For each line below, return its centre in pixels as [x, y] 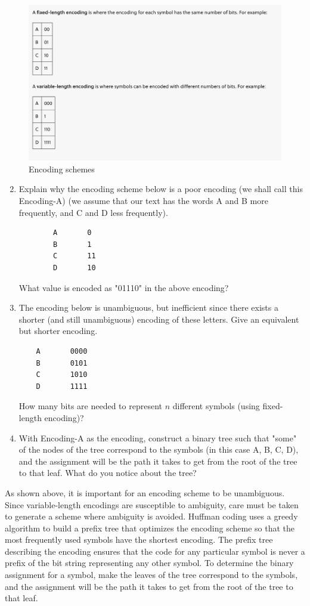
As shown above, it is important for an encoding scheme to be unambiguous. [145, 492]
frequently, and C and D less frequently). [93, 212]
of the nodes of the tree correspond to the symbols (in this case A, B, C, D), [159, 449]
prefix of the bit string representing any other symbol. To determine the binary [149, 563]
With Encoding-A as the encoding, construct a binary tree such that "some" [158, 438]
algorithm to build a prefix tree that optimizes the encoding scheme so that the [150, 528]
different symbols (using [216, 406]
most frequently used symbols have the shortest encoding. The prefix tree [139, 539]
